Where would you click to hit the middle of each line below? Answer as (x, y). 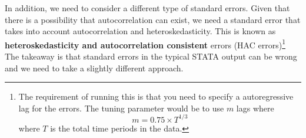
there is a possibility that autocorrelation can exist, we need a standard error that (153, 19)
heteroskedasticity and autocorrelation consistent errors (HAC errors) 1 (145, 44)
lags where (255, 108)
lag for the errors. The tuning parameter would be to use (121, 108)
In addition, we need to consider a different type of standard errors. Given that (147, 8)
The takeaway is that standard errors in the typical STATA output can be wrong (151, 56)
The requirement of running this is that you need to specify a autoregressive (156, 96)
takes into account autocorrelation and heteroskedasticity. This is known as (140, 31)
